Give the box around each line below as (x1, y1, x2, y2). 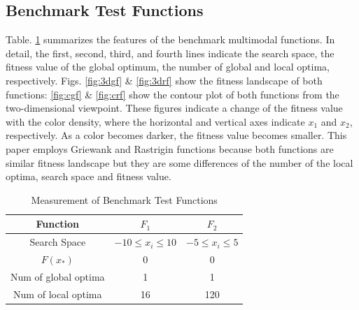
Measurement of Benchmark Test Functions (31, 192, 218, 207)
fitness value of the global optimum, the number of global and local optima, (6, 59, 330, 74)
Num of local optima (13, 286, 102, 301)
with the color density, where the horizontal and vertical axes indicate (6, 114, 305, 128)
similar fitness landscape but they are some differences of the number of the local (6, 155, 353, 170)
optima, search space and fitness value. (6, 169, 171, 184)
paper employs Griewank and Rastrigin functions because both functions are (6, 141, 334, 156)
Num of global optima (10, 269, 105, 283)
